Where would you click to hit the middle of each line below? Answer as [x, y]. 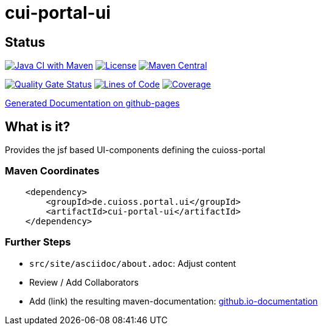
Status [25, 42]
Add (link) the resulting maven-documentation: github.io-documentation [174, 301]
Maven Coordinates [52, 171]
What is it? [38, 126]
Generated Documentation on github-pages [92, 103]
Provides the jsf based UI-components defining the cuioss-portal [135, 150]
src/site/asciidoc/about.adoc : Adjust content [133, 263]
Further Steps [38, 242]
